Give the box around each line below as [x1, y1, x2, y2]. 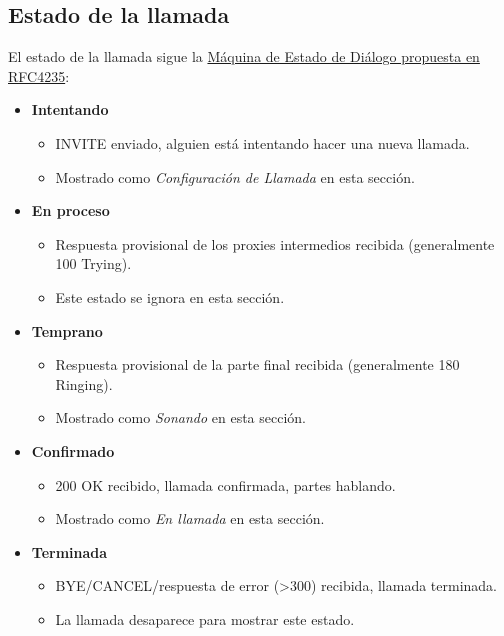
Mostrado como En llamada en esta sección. [55, 508, 325, 529]
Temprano [31, 320, 103, 341]
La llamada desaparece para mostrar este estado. [55, 608, 355, 629]
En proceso [31, 200, 110, 221]
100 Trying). [55, 253, 132, 274]
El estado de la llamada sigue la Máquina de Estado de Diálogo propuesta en [8, 46, 480, 67]
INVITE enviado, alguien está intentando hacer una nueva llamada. [55, 132, 470, 153]
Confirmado [31, 440, 115, 461]
